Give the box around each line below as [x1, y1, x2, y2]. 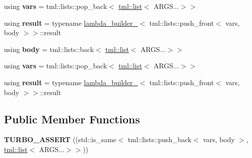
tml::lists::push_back [127, 134, 191, 145]
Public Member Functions [4, 111, 140, 126]
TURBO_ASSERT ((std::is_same [4, 134, 117, 145]
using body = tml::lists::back [4, 44, 94, 54]
